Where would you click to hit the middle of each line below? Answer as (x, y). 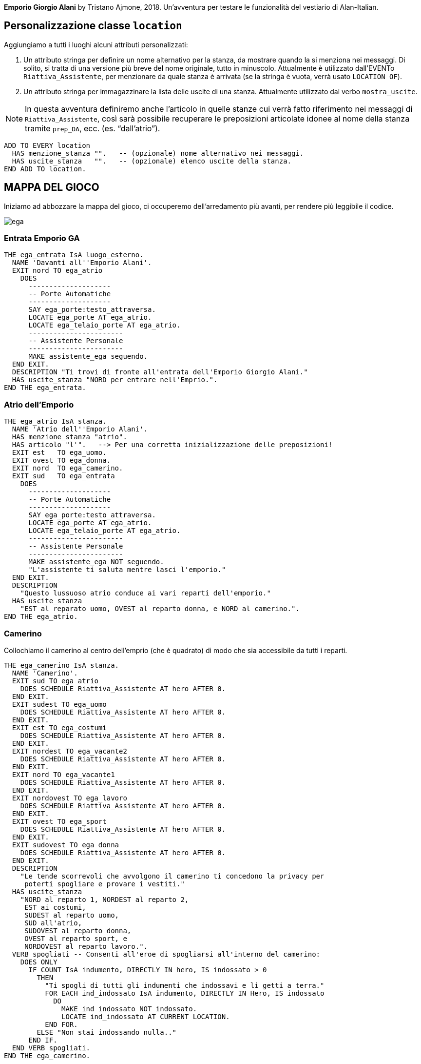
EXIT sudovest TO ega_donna (66, 845)
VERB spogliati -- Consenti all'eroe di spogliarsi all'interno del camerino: (166, 954)
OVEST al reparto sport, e (76, 938)
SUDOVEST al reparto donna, (78, 931)
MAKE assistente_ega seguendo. (88, 357)
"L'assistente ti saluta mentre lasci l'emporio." (127, 570)
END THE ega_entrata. (45, 388)
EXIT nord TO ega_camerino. (67, 468)
